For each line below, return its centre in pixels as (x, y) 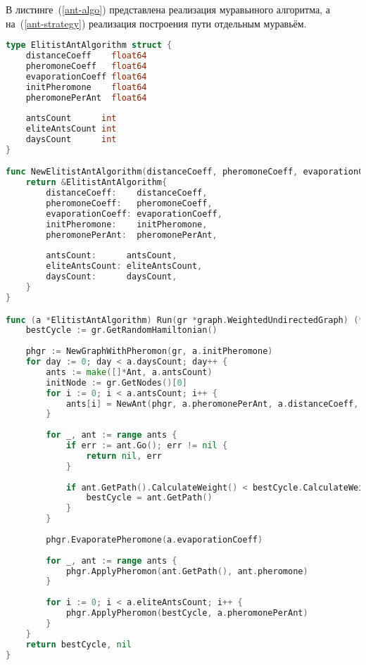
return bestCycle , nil (79, 644)
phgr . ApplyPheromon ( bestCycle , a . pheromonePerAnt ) (187, 613)
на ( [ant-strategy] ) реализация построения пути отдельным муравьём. (156, 23)
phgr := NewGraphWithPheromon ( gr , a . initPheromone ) (149, 351)
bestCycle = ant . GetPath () (149, 498)
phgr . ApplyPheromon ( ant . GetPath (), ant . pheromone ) (187, 571)
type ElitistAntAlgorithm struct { (89, 45)
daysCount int (71, 140)
